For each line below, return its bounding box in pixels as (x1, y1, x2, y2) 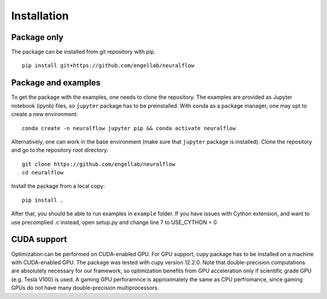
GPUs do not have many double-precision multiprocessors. (11, 284, 159, 292)
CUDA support (11, 234, 67, 245)
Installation (11, 9, 69, 22)
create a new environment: (11, 111, 78, 118)
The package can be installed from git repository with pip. (11, 48, 156, 56)
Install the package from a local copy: (11, 182, 105, 190)
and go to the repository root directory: (11, 146, 109, 154)
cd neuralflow (22, 169, 64, 176)
